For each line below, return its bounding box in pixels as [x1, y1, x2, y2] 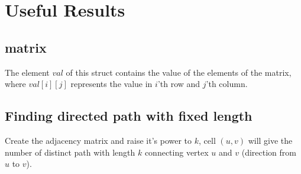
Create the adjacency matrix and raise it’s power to [5, 134, 192, 146]
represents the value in [70, 78, 153, 90]
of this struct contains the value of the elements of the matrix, [66, 66, 292, 78]
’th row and [157, 78, 200, 90]
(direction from [241, 146, 296, 158]
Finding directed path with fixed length [5, 107, 253, 125]
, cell [199, 134, 216, 146]
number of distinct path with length [5, 146, 135, 158]
